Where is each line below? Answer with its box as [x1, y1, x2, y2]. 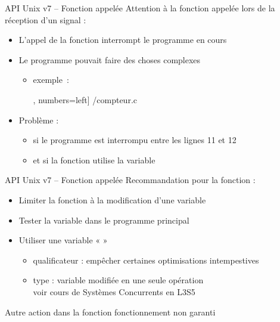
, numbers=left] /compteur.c [33, 93, 137, 106]
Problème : [18, 113, 59, 126]
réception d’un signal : [5, 13, 86, 26]
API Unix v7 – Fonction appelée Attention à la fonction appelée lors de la [5, 2, 275, 14]
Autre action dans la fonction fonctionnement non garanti [5, 305, 216, 318]
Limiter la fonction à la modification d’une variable [18, 193, 206, 206]
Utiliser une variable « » [18, 234, 108, 246]
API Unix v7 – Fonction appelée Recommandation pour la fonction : [5, 174, 256, 186]
